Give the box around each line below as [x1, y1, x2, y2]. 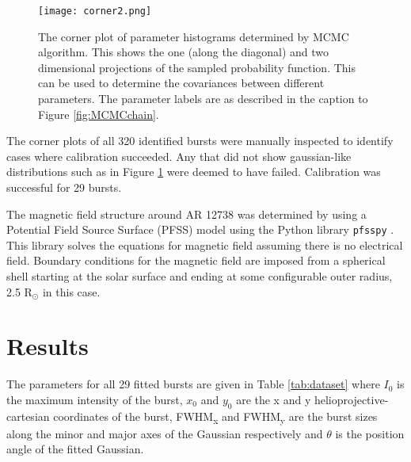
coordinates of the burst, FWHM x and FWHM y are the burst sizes [53, 407, 378, 426]
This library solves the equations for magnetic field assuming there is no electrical [6, 236, 403, 253]
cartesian [6, 407, 50, 424]
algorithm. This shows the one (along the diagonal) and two [38, 44, 329, 60]
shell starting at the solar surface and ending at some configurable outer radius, [6, 268, 393, 284]
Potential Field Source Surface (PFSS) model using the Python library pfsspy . [6, 221, 394, 238]
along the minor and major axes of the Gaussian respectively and [6, 425, 323, 441]
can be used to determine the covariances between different [38, 74, 325, 91]
